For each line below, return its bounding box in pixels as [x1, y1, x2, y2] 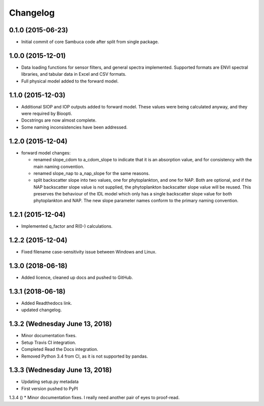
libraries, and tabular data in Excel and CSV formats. [21, 71, 127, 77]
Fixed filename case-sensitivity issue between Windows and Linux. [21, 249, 156, 255]
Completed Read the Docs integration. [21, 346, 99, 352]
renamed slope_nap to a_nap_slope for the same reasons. [33, 170, 150, 176]
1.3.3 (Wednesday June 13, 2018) [9, 366, 112, 374]
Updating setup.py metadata [21, 379, 79, 385]
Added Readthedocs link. [21, 300, 72, 306]
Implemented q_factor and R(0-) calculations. [21, 223, 112, 229]
